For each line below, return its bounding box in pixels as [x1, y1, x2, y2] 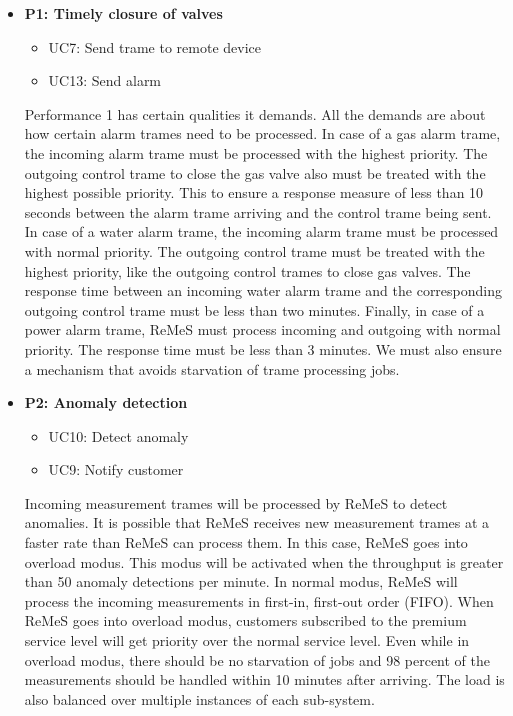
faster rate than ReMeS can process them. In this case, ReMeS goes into [24, 532, 468, 553]
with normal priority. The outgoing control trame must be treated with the [24, 240, 485, 261]
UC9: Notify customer [48, 459, 184, 480]
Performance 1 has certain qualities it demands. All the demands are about [24, 103, 486, 124]
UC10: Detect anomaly [48, 425, 189, 446]
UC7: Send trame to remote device [48, 36, 261, 57]
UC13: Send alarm [48, 70, 162, 91]
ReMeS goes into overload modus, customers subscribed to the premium [24, 610, 467, 631]
